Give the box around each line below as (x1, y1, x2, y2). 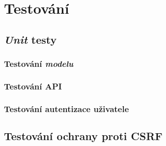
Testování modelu (4, 58, 74, 70)
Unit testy (4, 31, 57, 47)
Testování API (4, 80, 62, 92)
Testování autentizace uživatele (4, 102, 129, 115)
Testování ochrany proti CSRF (4, 128, 163, 144)
